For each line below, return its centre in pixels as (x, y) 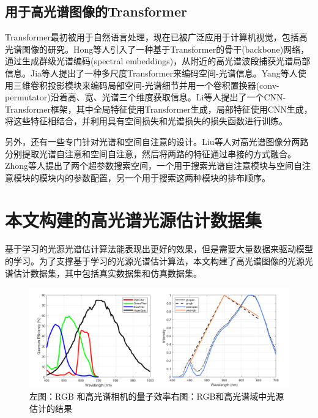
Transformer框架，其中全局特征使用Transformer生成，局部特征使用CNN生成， (159, 109)
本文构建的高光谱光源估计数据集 (134, 219)
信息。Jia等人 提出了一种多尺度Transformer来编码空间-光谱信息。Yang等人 (151, 73)
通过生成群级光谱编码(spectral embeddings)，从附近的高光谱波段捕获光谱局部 (158, 61)
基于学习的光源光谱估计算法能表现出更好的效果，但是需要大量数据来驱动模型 (159, 249)
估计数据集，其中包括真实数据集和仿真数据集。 (107, 273)
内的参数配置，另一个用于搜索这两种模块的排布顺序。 (163, 177)
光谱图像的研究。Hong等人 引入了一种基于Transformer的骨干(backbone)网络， (157, 49)
